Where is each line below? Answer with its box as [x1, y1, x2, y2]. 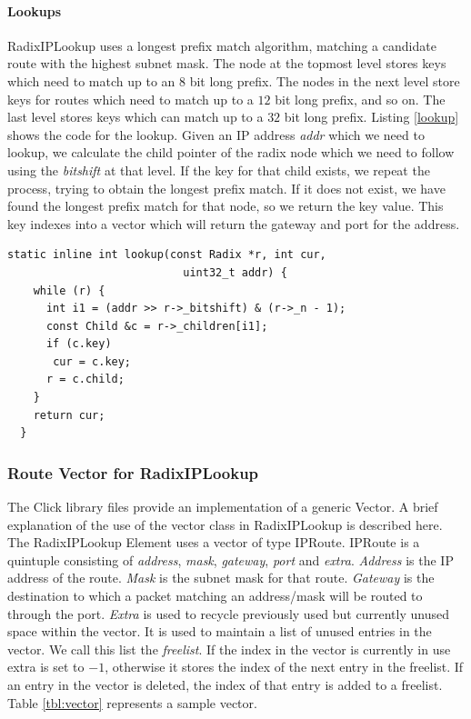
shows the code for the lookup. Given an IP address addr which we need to [7, 125, 425, 144]
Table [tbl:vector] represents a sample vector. [7, 693, 257, 712]
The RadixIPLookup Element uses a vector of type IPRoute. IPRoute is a [7, 533, 420, 552]
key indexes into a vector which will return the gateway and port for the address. [7, 214, 460, 233]
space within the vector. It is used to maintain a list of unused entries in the [7, 622, 432, 641]
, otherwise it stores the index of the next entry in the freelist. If [105, 657, 464, 676]
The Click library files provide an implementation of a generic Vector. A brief [7, 497, 438, 516]
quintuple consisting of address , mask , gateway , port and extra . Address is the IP [7, 550, 454, 569]
